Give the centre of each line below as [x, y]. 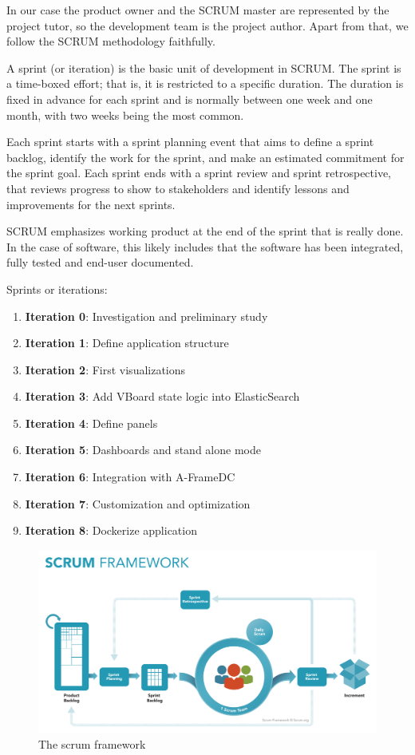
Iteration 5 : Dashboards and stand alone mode [143, 450]
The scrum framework [92, 744]
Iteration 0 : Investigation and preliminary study [146, 316]
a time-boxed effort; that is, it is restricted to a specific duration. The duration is [205, 83]
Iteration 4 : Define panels [91, 423]
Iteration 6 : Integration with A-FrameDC [130, 477]
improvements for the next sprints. [91, 204]
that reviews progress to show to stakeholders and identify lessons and [178, 188]
